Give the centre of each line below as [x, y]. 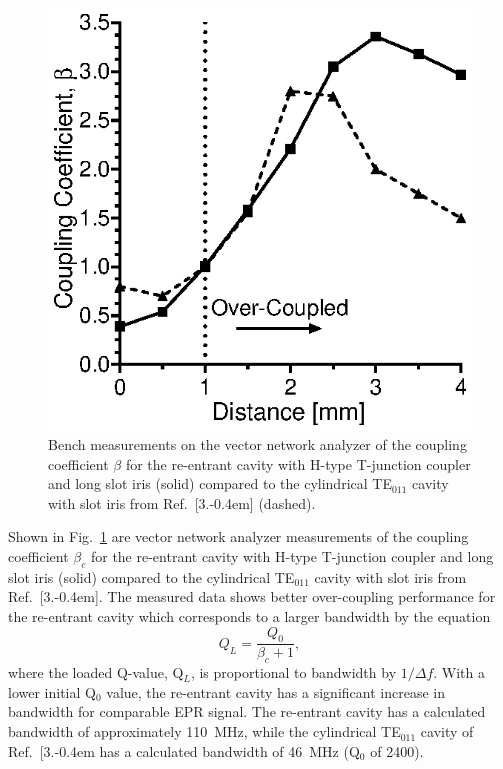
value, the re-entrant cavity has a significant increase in [275, 691]
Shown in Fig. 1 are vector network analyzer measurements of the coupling [238, 536]
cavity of [447, 731]
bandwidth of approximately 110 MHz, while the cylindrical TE [204, 731]
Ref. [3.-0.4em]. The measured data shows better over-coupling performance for [252, 596]
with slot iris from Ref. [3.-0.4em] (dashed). [182, 502]
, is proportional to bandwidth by [293, 672]
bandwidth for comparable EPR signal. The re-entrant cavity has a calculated [247, 711]
